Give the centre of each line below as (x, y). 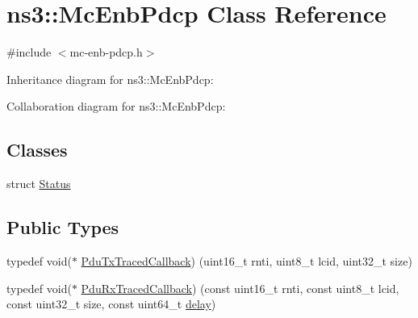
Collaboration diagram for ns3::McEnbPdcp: (116, 106)
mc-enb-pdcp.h (106, 52)
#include (29, 52)
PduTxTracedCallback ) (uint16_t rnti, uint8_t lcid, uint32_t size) (247, 260)
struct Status (39, 184)
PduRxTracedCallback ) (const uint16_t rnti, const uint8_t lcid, (240, 288)
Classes (37, 150)
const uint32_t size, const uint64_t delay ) (111, 304)
